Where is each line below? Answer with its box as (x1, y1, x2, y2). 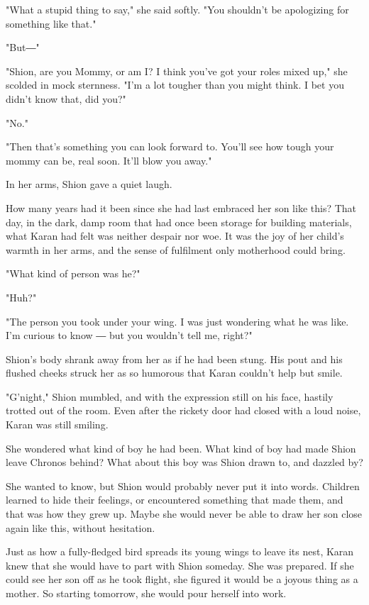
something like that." (6, 16, 97, 30)
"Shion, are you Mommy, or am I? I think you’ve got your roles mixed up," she (6, 63, 348, 78)
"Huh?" (6, 289, 37, 304)
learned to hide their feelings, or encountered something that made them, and (6, 492, 343, 507)
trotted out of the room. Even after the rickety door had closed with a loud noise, (6, 403, 361, 418)
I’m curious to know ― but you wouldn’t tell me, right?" (6, 328, 253, 343)
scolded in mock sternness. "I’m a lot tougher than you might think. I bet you (6, 77, 344, 92)
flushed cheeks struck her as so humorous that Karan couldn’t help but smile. (6, 365, 343, 380)
